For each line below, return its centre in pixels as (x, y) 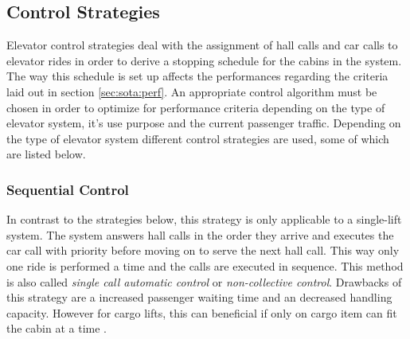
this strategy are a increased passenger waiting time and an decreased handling (199, 297)
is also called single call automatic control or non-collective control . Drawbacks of (204, 281)
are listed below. (46, 154)
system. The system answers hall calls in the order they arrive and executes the (200, 234)
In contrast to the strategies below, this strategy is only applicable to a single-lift (204, 219)
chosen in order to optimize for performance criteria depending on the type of (196, 107)
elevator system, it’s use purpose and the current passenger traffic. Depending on (204, 123)
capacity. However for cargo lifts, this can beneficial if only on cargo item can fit (202, 312)
